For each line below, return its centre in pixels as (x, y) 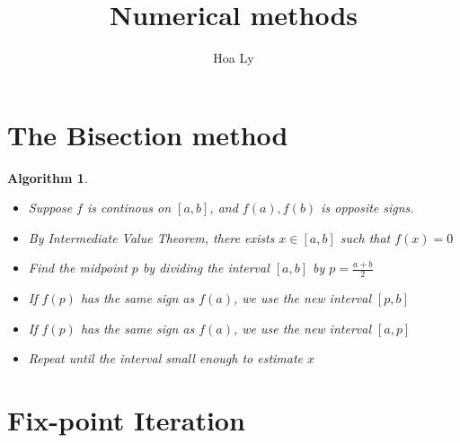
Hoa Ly (234, 58)
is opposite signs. (367, 208)
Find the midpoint (78, 268)
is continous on (129, 208)
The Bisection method (148, 134)
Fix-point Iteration (126, 420)
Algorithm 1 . (48, 177)
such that (365, 237)
